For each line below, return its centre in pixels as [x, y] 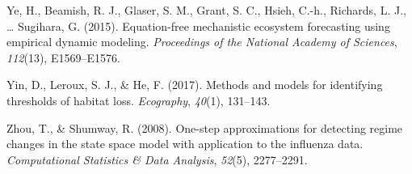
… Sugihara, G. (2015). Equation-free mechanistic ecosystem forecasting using [198, 25]
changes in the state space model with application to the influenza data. [185, 144]
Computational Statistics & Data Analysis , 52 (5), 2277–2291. [157, 159]
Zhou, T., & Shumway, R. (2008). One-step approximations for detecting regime [205, 127]
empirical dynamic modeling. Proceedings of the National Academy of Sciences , [202, 42]
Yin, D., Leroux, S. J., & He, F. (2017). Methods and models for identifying [195, 85]
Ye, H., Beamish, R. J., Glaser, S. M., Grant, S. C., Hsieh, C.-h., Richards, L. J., [206, 10]
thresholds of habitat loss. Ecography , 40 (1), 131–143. [139, 100]
